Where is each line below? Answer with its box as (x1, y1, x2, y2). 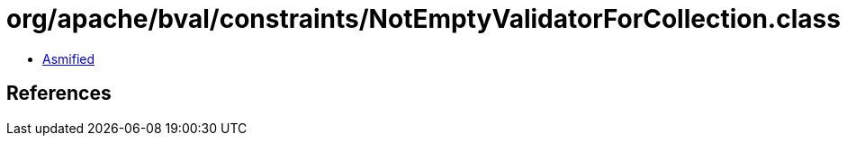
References (6, 82, 112, 105)
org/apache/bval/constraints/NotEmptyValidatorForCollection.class (6, 4, 841, 34)
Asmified (42, 50, 95, 67)
